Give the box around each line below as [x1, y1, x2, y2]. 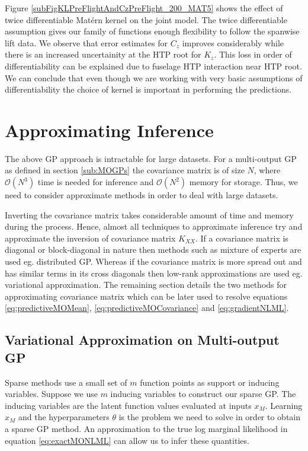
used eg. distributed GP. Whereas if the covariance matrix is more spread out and [5, 255, 302, 268]
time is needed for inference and [37, 176, 154, 188]
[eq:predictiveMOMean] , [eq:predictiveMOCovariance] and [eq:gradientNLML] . [5, 301, 289, 314]
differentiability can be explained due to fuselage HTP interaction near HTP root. [5, 59, 302, 72]
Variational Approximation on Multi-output [5, 331, 280, 349]
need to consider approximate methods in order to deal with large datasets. [5, 189, 278, 201]
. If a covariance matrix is [195, 231, 288, 244]
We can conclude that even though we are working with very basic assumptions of [5, 71, 303, 84]
